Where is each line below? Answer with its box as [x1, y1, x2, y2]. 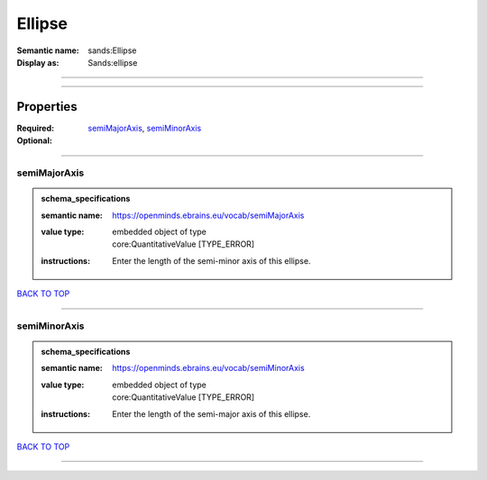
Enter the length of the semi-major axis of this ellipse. [112, 408, 311, 419]
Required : [16, 122, 54, 133]
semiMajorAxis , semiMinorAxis [87, 122, 202, 133]
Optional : [16, 135, 53, 146]
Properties [16, 99, 78, 114]
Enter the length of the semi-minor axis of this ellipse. [112, 255, 311, 266]
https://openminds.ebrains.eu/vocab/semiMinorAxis [112, 363, 306, 374]
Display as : [16, 57, 60, 68]
